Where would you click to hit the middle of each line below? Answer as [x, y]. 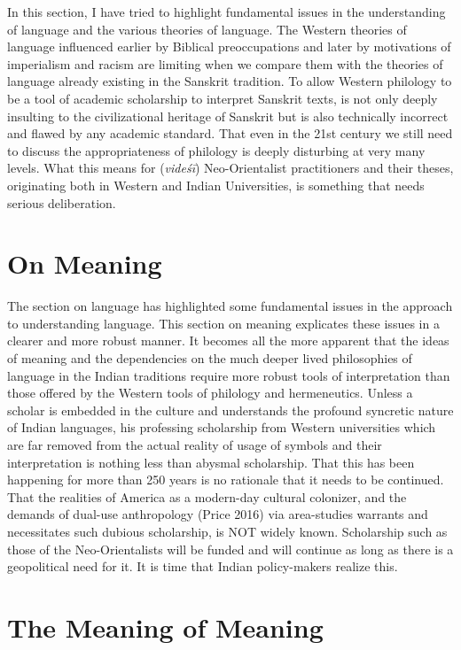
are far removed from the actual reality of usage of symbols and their [195, 445]
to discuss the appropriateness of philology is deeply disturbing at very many [216, 150]
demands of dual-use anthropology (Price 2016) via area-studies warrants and [218, 514]
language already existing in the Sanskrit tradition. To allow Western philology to [230, 81]
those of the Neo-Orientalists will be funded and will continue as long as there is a [230, 549]
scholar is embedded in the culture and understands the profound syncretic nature [230, 410]
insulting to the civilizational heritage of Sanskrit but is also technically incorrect [228, 116]
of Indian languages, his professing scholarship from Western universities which [222, 427]
